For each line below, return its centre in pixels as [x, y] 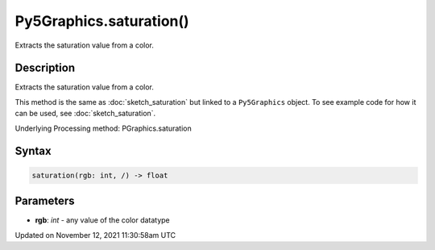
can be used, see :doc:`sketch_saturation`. [85, 114]
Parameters [45, 201]
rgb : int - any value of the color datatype [103, 220]
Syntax [33, 151]
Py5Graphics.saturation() [102, 21]
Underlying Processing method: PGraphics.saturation [104, 128]
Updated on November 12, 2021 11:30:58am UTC [95, 235]
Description [45, 68]
